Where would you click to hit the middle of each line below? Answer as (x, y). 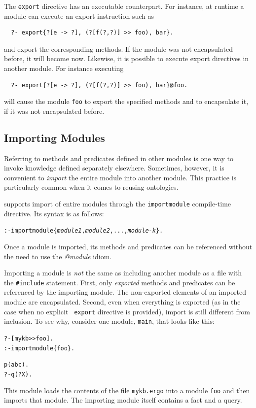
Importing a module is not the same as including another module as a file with (123, 273)
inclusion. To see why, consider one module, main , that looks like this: (109, 321)
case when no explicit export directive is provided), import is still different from (127, 311)
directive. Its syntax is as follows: (54, 213)
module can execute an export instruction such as (79, 16)
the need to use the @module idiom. (58, 256)
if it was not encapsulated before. (54, 111)
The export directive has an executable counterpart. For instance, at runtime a (124, 6)
